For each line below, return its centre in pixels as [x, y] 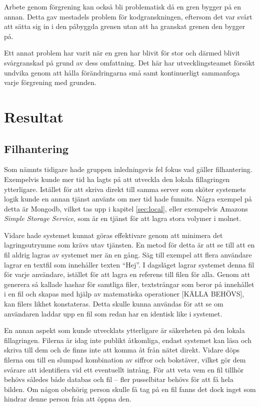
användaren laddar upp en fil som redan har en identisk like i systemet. [113, 313]
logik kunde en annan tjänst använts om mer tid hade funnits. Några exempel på [128, 199]
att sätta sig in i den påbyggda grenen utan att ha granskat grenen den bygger [125, 26]
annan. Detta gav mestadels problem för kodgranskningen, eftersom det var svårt [128, 16]
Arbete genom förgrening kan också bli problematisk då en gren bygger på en [123, 6]
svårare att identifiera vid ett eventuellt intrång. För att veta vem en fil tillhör [124, 369]
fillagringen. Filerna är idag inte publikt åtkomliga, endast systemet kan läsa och [128, 340]
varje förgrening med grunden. [50, 82]
